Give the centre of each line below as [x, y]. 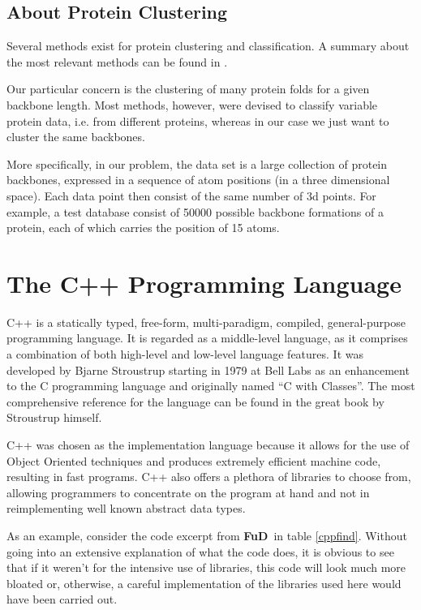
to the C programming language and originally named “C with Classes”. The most [211, 386]
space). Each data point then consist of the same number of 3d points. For [191, 195]
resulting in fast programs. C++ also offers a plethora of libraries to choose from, [209, 477]
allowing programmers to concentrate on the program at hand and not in [188, 492]
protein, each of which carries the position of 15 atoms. [143, 228]
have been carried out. [62, 599]
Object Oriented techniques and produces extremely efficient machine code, [194, 460]
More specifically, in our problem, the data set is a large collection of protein [197, 163]
